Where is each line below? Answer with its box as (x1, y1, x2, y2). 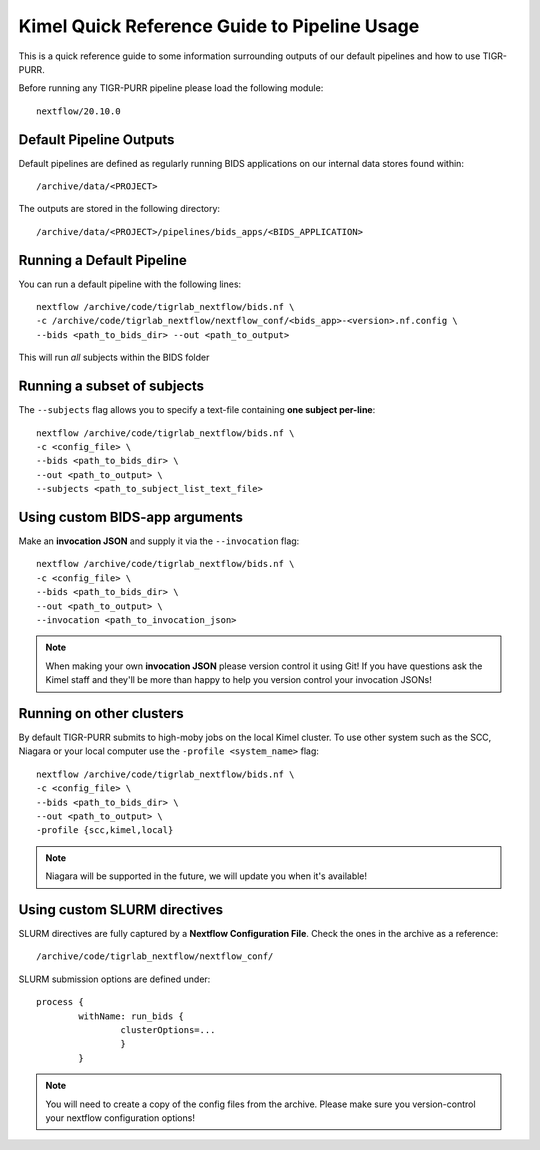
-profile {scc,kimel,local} (36, 825, 174, 836)
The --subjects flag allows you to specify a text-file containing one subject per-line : (18, 404, 376, 416)
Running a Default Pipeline (18, 251, 187, 269)
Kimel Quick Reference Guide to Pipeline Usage (18, 15, 420, 37)
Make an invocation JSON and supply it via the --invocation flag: (18, 535, 300, 547)
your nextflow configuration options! (45, 1112, 195, 1124)
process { (36, 996, 84, 1008)
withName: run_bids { (78, 1010, 185, 1022)
